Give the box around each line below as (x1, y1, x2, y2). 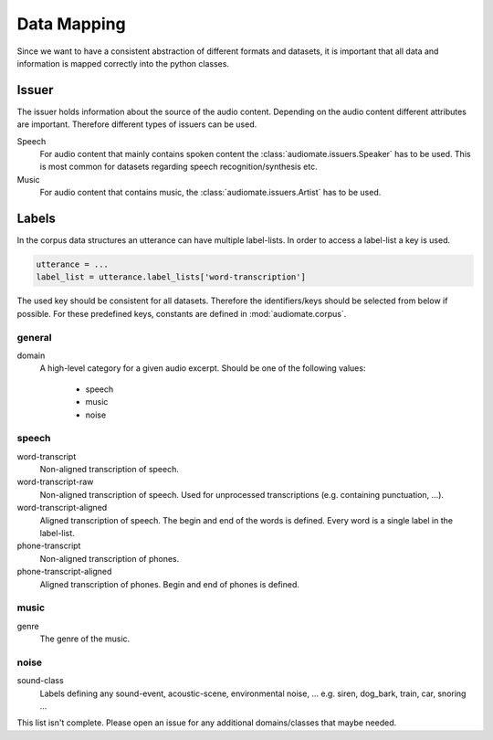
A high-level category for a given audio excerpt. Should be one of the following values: (39, 363, 366, 374)
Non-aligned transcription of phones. (39, 553, 180, 564)
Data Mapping (16, 14, 127, 34)
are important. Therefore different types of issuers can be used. (16, 119, 257, 130)
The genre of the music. (39, 633, 131, 644)
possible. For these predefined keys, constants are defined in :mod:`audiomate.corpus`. (16, 308, 347, 319)
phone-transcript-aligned (16, 566, 112, 577)
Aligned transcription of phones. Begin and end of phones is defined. (39, 578, 300, 589)
